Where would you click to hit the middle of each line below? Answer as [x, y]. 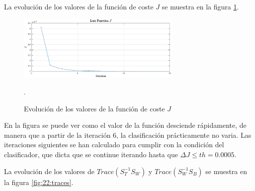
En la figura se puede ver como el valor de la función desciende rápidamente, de [125, 125]
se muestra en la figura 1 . [200, 6]
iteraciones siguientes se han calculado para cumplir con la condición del [114, 144]
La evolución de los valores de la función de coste [79, 6]
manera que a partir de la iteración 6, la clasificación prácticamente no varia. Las [128, 135]
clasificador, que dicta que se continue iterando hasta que [91, 154]
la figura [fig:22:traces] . [39, 182]
